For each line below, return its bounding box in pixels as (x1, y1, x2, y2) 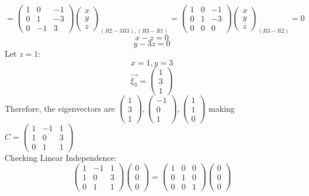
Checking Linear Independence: (5, 151, 117, 163)
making (209, 102, 235, 114)
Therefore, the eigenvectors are (5, 102, 115, 114)
